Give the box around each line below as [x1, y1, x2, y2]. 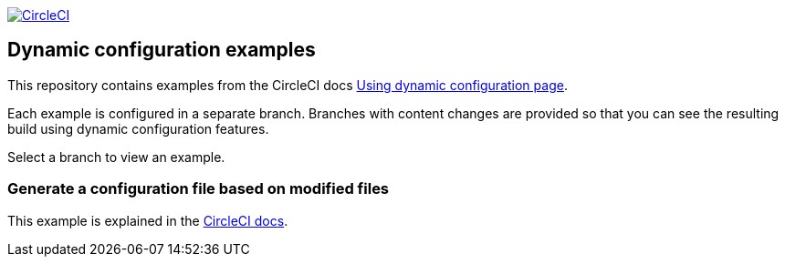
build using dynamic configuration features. [7, 120, 269, 137]
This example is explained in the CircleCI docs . [7, 212, 288, 228]
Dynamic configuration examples [7, 38, 316, 62]
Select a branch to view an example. [7, 148, 225, 165]
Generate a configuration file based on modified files [7, 179, 390, 198]
